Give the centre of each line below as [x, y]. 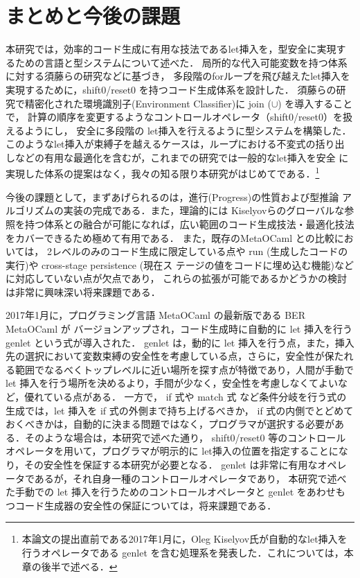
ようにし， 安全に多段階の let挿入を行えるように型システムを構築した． [188, 130]
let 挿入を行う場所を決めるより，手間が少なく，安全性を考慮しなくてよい [172, 383]
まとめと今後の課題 [93, 16]
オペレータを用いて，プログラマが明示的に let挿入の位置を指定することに [172, 451]
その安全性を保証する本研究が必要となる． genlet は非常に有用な [171, 464]
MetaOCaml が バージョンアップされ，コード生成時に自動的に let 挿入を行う [179, 329]
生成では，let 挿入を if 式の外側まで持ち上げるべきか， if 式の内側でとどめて [180, 410]
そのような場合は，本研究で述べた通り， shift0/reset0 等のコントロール [185, 437]
